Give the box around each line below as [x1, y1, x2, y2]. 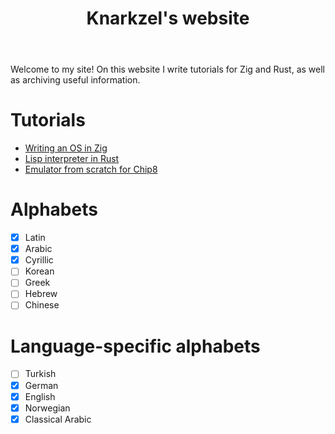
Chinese [24, 299, 60, 311]
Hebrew [24, 288, 58, 300]
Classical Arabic [24, 413, 92, 425]
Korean [24, 265, 55, 277]
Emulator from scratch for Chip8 [24, 163, 158, 176]
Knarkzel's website [86, 7, 250, 30]
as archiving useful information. [10, 74, 141, 86]
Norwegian [24, 402, 71, 414]
